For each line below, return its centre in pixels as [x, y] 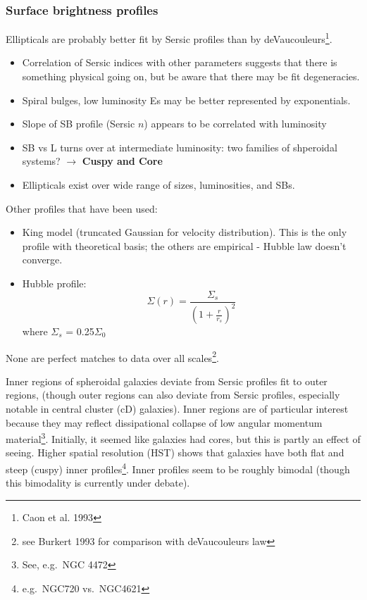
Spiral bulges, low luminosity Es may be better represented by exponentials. [186, 100]
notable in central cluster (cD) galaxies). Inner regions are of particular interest [177, 409]
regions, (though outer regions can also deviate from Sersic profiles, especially [173, 395]
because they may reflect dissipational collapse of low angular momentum [164, 422]
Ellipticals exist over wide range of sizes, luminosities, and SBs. [158, 185]
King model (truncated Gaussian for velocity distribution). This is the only [185, 232]
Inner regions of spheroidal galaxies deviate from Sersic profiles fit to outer [167, 381]
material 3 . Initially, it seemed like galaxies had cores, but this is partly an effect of [183, 438]
